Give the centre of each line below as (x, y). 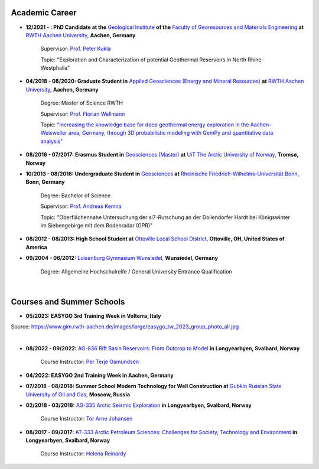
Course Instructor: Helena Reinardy (83, 454)
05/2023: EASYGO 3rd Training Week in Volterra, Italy (93, 315)
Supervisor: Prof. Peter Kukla (76, 49)
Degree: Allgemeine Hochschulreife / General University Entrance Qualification (136, 271)
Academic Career (44, 13)
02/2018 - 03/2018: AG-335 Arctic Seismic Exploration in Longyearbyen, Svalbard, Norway (139, 405)
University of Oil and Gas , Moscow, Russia (78, 394)
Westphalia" (55, 68)
